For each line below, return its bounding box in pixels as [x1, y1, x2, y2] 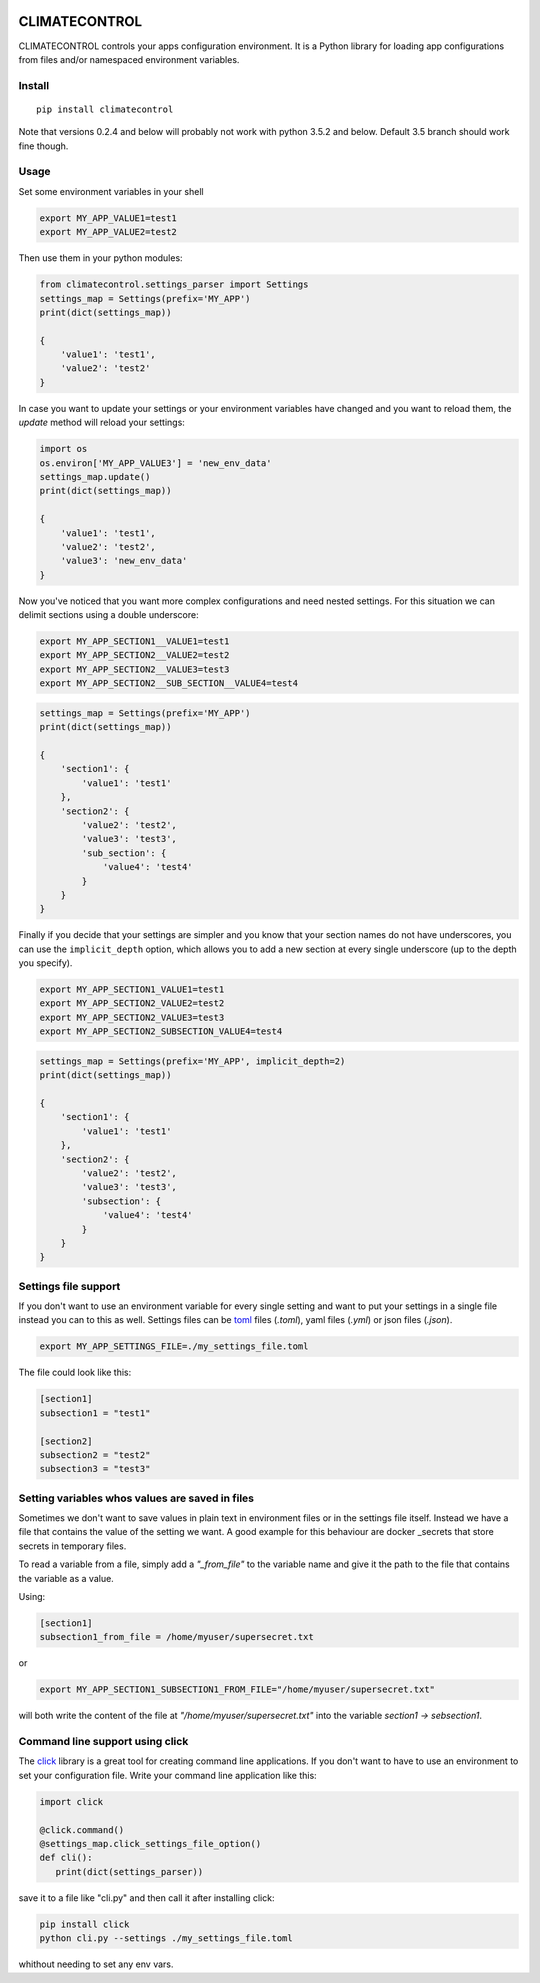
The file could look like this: [18, 1366, 132, 1379]
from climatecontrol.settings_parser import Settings [39, 279, 309, 290]
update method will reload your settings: [18, 416, 185, 429]
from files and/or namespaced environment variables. [18, 53, 240, 65]
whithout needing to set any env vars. [18, 1958, 174, 1970]
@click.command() [39, 1824, 125, 1835]
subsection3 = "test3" [39, 1463, 151, 1475]
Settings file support [18, 1279, 121, 1293]
